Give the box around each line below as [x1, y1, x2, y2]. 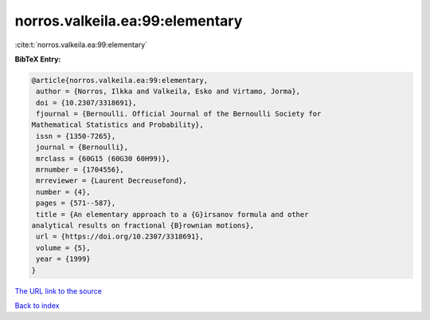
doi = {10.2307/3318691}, [36, 98, 137, 107]
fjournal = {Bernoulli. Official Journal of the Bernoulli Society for [36, 109, 322, 119]
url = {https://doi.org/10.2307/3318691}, [36, 232, 205, 241]
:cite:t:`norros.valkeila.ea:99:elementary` [14, 40, 147, 49]
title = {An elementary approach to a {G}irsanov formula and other [36, 210, 309, 219]
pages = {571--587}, [36, 199, 116, 207]
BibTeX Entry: [14, 54, 61, 64]
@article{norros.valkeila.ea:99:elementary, [31, 76, 209, 85]
